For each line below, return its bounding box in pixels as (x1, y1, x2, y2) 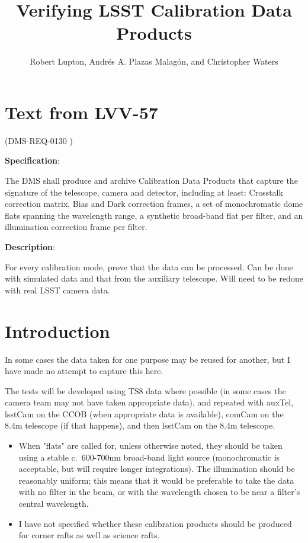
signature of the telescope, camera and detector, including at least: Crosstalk (5, 186, 283, 198)
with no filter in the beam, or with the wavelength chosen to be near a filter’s (18, 485, 300, 498)
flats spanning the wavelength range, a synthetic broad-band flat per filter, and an (5, 209, 303, 221)
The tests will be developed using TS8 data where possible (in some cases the (5, 384, 286, 397)
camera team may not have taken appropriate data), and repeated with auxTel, (5, 396, 294, 408)
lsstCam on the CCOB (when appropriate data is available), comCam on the (5, 407, 284, 420)
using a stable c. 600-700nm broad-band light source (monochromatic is (18, 451, 280, 463)
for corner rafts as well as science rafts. (18, 529, 160, 541)
